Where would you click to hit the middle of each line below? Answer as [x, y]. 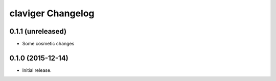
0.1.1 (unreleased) [38, 31]
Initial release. [37, 70]
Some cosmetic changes [48, 44]
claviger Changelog [52, 13]
